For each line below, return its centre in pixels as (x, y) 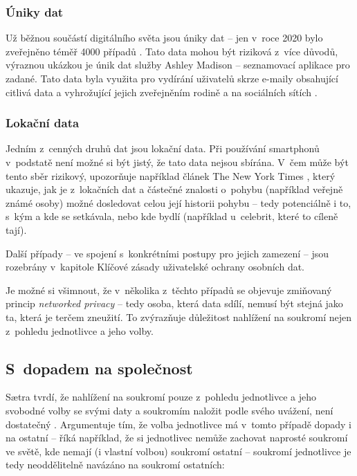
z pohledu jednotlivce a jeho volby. (80, 330)
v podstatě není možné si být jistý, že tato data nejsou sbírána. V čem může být (177, 162)
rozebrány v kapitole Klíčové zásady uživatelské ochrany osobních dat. (155, 267)
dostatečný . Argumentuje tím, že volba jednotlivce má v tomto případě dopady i (178, 424)
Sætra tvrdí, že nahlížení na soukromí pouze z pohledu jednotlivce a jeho (161, 397)
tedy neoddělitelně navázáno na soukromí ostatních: (115, 465)
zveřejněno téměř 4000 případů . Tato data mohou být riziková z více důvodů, (172, 51)
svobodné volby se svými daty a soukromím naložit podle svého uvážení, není (170, 410)
